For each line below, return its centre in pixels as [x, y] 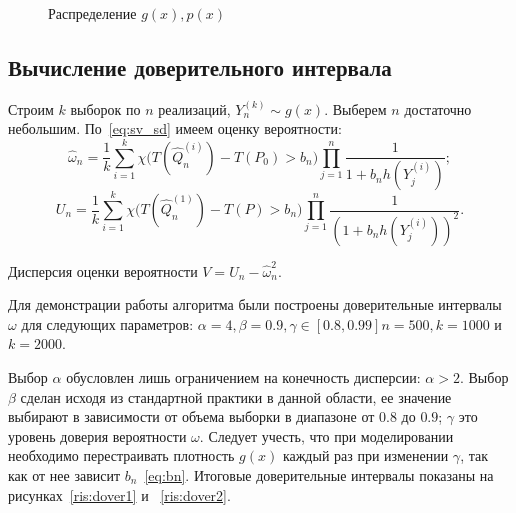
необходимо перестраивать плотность [121, 455]
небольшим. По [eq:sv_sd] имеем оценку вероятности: [175, 128]
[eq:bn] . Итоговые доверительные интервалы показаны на [319, 475]
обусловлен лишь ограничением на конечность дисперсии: [243, 377]
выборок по [105, 108]
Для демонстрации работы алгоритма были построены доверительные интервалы [255, 304]
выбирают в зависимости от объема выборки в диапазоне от [191, 416]
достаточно [438, 108]
